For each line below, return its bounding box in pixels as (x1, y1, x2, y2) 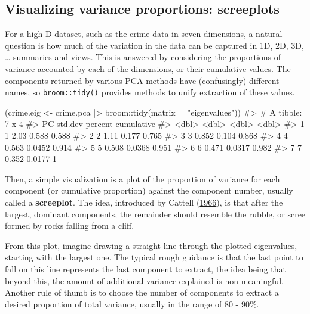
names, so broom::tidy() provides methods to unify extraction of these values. (5, 86, 295, 98)
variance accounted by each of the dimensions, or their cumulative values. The (5, 62, 291, 74)
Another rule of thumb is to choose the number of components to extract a (5, 286, 279, 299)
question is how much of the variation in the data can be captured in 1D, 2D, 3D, (5, 39, 304, 51)
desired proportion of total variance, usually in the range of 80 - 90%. (5, 297, 259, 310)
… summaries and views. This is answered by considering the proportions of (5, 51, 281, 63)
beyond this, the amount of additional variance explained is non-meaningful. (5, 274, 284, 287)
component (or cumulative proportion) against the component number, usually (5, 184, 293, 197)
